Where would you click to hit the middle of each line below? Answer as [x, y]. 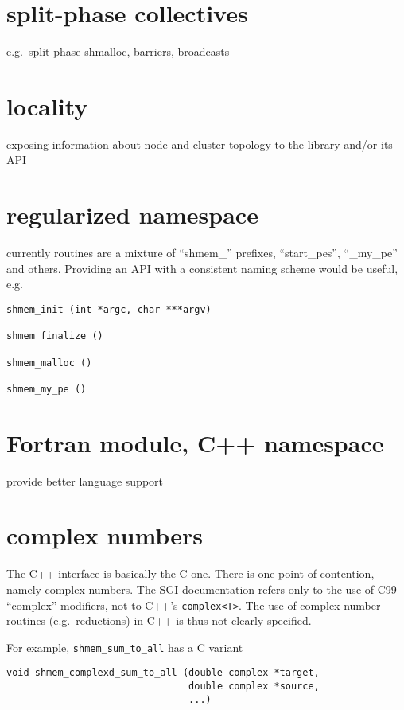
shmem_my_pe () [47, 389]
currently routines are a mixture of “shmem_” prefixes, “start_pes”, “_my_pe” [202, 253]
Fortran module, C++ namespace [195, 442]
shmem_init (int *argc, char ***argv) [109, 309]
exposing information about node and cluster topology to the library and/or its [200, 144]
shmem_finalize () [55, 336]
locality [47, 105]
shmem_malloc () [49, 363]
